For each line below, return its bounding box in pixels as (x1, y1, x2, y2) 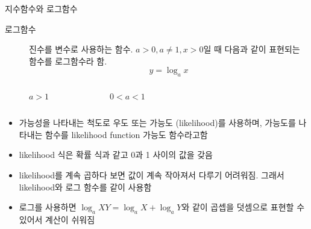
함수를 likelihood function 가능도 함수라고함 (45, 128, 208, 140)
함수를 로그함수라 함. (29, 54, 107, 67)
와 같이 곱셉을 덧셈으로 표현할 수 (181, 201, 305, 213)
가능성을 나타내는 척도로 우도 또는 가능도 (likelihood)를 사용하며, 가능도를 (19, 116, 296, 129)
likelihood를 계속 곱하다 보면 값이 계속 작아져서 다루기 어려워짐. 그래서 (19, 168, 284, 181)
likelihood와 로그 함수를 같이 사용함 (19, 180, 152, 193)
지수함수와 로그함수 (5, 2, 78, 14)
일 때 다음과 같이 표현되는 (203, 43, 300, 55)
